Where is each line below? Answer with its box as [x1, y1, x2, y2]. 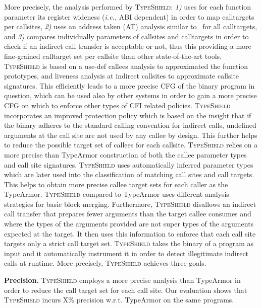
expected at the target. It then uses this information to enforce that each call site [4, 228, 256, 239]
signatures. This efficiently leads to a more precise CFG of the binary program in [4, 80, 255, 91]
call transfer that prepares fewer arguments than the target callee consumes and [4, 208, 251, 219]
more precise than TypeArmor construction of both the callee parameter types [4, 149, 247, 160]
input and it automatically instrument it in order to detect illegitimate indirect [4, 248, 249, 258]
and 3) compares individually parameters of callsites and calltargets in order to [4, 31, 249, 41]
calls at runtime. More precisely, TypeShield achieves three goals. [4, 258, 206, 268]
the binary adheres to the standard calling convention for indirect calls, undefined [4, 120, 256, 130]
